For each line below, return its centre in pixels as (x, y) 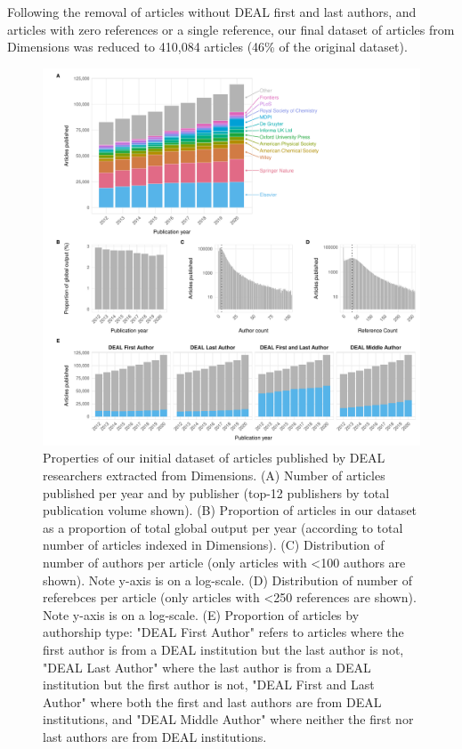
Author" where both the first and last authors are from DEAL (212, 701)
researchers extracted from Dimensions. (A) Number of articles (214, 475)
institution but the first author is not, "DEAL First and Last (209, 685)
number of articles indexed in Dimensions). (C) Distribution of (214, 545)
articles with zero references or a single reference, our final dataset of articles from (231, 29)
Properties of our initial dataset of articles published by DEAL (214, 458)
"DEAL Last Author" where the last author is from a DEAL (207, 667)
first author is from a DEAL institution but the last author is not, (223, 649)
